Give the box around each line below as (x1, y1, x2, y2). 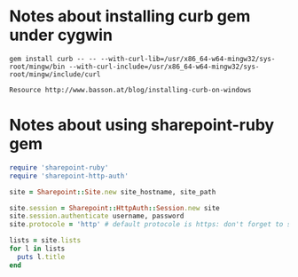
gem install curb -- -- (9, 54, 98, 63)
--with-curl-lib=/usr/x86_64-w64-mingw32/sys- (100, 54, 276, 63)
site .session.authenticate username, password (9, 211, 184, 221)
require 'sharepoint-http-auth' (9, 171, 129, 180)
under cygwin (9, 25, 114, 45)
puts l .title (17, 252, 66, 261)
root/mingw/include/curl (9, 69, 101, 79)
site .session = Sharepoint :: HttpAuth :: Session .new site (9, 203, 220, 212)
